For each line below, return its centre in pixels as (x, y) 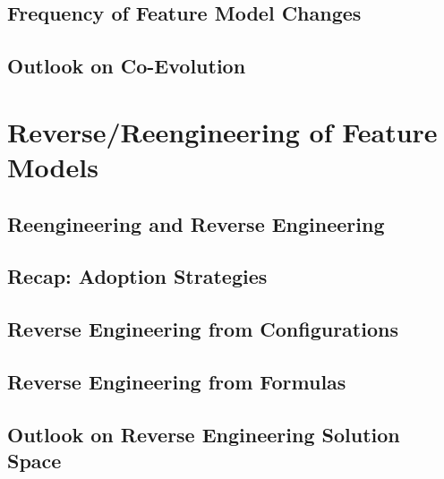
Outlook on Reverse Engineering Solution (204, 434)
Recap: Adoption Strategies (137, 276)
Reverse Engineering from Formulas (177, 381)
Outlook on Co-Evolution (127, 66)
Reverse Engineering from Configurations (203, 329)
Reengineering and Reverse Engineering (196, 223)
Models (53, 166)
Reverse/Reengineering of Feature (222, 131)
